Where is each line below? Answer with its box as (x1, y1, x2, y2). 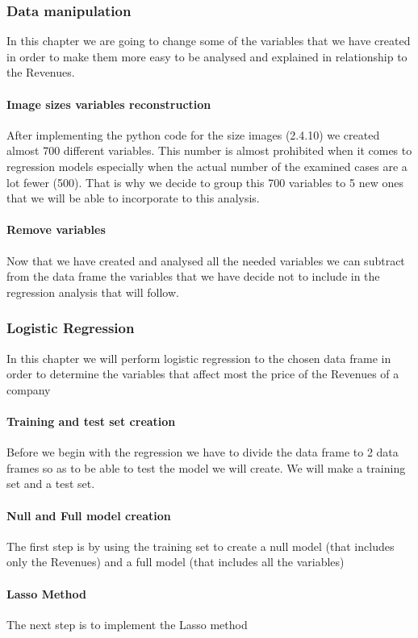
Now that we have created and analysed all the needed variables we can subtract (6, 252, 405, 269)
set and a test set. (6, 475, 95, 492)
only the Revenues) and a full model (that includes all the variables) (6, 553, 345, 570)
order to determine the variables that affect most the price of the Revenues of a (6, 365, 399, 382)
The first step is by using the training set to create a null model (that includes (6, 537, 395, 554)
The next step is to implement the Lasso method (6, 615, 248, 632)
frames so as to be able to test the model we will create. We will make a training (6, 459, 406, 476)
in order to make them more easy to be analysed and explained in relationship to (6, 48, 408, 65)
